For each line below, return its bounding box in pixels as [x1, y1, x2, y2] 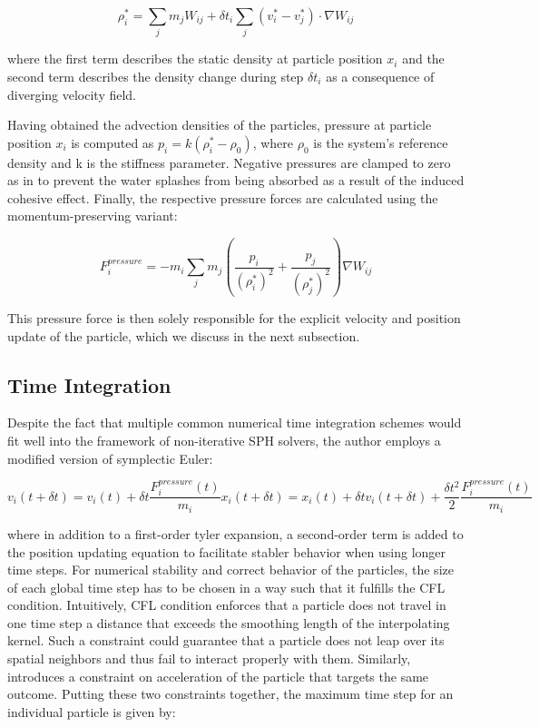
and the [402, 49, 445, 68]
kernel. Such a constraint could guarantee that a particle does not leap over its [7, 631, 445, 650]
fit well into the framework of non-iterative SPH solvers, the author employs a [7, 431, 441, 449]
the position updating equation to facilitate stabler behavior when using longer [7, 542, 446, 561]
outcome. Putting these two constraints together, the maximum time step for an [7, 684, 454, 703]
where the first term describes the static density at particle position [7, 49, 383, 68]
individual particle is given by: [7, 702, 176, 721]
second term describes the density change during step [7, 66, 304, 85]
